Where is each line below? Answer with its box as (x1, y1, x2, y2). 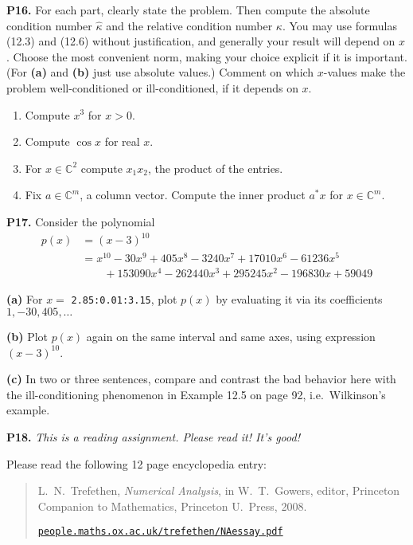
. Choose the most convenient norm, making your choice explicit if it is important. (6, 48, 407, 65)
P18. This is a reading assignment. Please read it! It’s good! (6, 428, 300, 445)
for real (104, 133, 140, 150)
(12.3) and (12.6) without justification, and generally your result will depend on (6, 33, 395, 49)
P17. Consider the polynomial (6, 213, 155, 229)
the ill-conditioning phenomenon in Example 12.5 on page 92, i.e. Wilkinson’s (6, 386, 386, 402)
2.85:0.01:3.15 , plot (71, 291, 177, 308)
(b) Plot (6, 327, 49, 344)
